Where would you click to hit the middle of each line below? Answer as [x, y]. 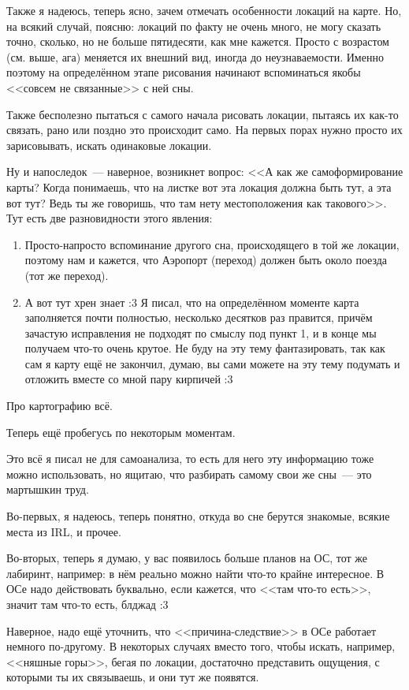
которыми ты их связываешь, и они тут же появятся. [133, 677]
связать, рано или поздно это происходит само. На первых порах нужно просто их [204, 130]
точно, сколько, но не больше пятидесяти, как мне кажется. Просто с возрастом [198, 41]
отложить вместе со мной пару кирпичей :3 [129, 379]
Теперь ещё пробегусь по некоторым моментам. [121, 432]
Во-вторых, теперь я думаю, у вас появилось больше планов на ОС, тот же [187, 558]
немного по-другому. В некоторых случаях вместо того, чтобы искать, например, [201, 646]
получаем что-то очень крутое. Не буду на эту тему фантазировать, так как [205, 348]
